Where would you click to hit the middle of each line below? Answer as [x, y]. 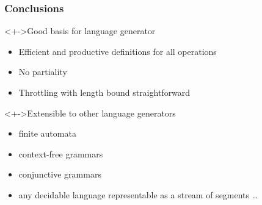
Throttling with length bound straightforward [104, 92]
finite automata [47, 133]
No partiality [43, 72]
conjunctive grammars [60, 174]
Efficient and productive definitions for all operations [118, 51]
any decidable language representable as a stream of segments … [138, 194]
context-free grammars [61, 153]
